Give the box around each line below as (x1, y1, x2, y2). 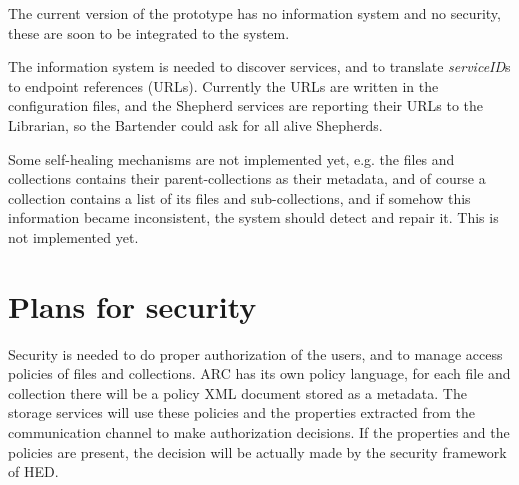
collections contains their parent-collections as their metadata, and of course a (8, 168, 486, 189)
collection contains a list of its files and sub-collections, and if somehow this (8, 187, 471, 208)
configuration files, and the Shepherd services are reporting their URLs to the (8, 95, 484, 116)
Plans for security (8, 285, 257, 326)
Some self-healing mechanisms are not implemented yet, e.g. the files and (8, 148, 455, 169)
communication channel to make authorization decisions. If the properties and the (8, 422, 510, 443)
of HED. (8, 461, 59, 482)
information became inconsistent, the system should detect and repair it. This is (8, 207, 499, 228)
